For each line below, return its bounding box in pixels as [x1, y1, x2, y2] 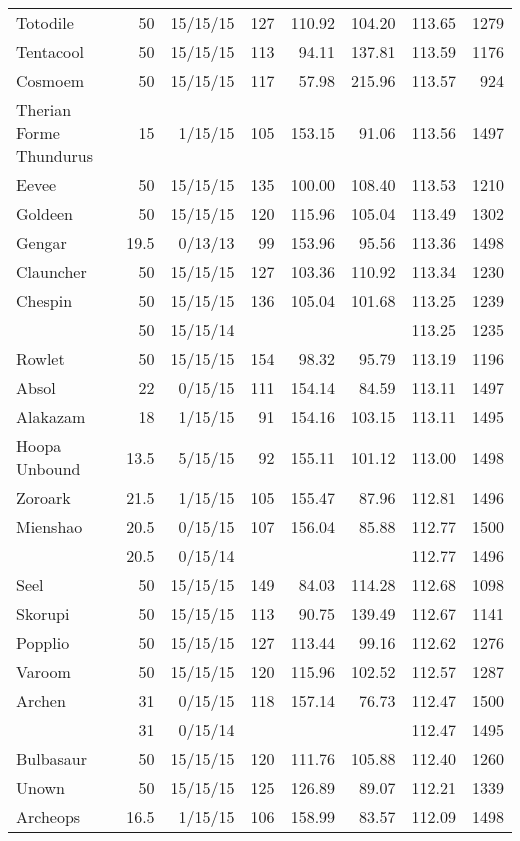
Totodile [16, 11, 74, 34]
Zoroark [16, 486, 71, 509]
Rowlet [16, 347, 65, 370]
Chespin [16, 289, 73, 312]
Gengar [16, 231, 67, 254]
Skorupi [16, 602, 70, 625]
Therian [16, 98, 72, 121]
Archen [16, 689, 66, 712]
